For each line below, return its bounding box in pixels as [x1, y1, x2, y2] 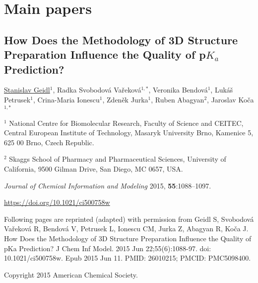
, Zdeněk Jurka [102, 94, 148, 104]
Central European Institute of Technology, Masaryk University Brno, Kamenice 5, [4, 127, 254, 138]
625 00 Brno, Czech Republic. [4, 137, 94, 147]
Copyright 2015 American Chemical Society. [4, 269, 138, 280]
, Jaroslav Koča [207, 94, 254, 104]
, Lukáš [210, 85, 233, 95]
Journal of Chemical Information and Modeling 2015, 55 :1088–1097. [4, 180, 211, 190]
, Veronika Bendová [148, 85, 208, 95]
